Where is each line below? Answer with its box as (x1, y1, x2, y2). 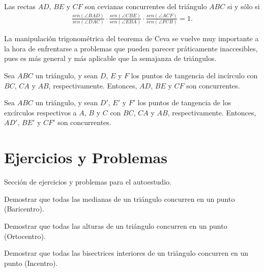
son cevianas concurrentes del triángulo (84, 1, 207, 11)
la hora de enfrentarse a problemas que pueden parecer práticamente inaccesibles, (4, 43, 258, 53)
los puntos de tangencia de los (137, 97, 231, 108)
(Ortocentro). (4, 230, 46, 241)
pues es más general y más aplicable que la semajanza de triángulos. (4, 53, 217, 64)
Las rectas (4, 1, 36, 11)
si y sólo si (227, 1, 260, 11)
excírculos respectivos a (4, 107, 77, 117)
